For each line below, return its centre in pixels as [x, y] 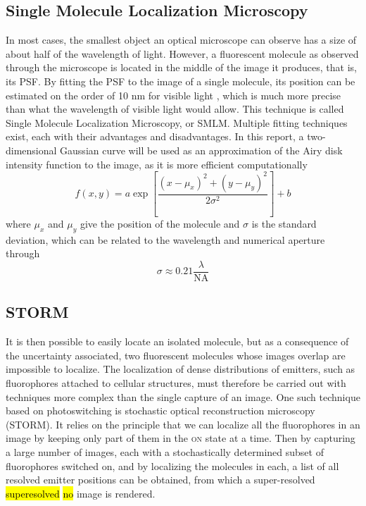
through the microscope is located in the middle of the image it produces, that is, [181, 67]
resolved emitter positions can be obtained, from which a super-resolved [160, 480]
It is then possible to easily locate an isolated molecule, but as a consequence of [177, 341]
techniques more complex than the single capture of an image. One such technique [183, 396]
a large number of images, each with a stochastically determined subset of [165, 452]
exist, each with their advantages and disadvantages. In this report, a [155, 136]
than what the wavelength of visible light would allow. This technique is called [175, 109]
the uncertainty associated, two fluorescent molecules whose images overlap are [176, 355]
